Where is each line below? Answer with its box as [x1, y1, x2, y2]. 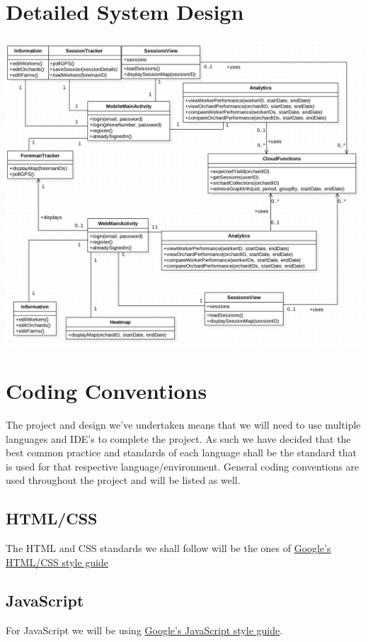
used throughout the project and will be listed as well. [6, 473, 241, 488]
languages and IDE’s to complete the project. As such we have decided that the [6, 431, 351, 446]
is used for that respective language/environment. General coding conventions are [6, 458, 360, 473]
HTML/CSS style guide [6, 554, 108, 569]
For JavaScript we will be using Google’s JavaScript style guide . [6, 622, 283, 637]
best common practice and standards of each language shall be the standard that [6, 445, 357, 460]
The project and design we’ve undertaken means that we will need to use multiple [6, 417, 361, 432]
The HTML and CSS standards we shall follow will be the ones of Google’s [6, 541, 331, 556]
